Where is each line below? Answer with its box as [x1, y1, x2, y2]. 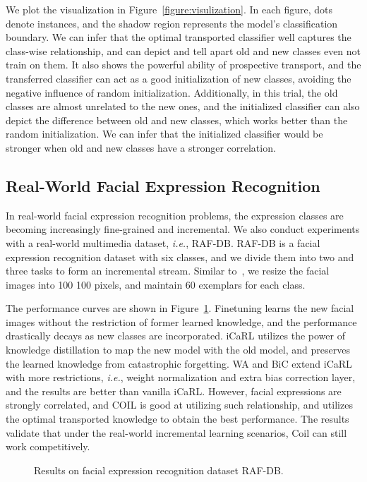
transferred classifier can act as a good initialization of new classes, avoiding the [6, 71, 351, 85]
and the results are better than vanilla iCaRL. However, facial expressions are [6, 383, 342, 398]
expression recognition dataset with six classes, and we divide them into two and [6, 249, 354, 264]
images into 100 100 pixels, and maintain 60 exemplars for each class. [6, 277, 306, 291]
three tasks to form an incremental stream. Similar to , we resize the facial [6, 263, 330, 278]
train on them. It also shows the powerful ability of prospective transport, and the [6, 57, 361, 72]
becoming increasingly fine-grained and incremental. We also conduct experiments [6, 222, 360, 236]
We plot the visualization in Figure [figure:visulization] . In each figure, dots [6, 2, 333, 16]
